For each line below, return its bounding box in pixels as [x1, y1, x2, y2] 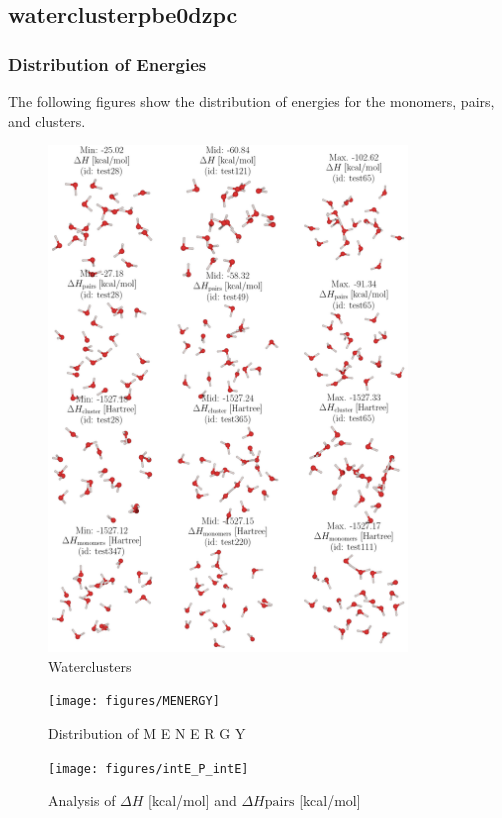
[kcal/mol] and [148, 790, 237, 811]
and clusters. [8, 110, 86, 131]
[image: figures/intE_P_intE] [48, 761, 249, 776]
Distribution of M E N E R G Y [48, 722, 246, 743]
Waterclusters [48, 655, 132, 676]
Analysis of [48, 790, 116, 811]
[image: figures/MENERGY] [48, 694, 220, 709]
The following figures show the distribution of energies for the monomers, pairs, [8, 91, 495, 111]
